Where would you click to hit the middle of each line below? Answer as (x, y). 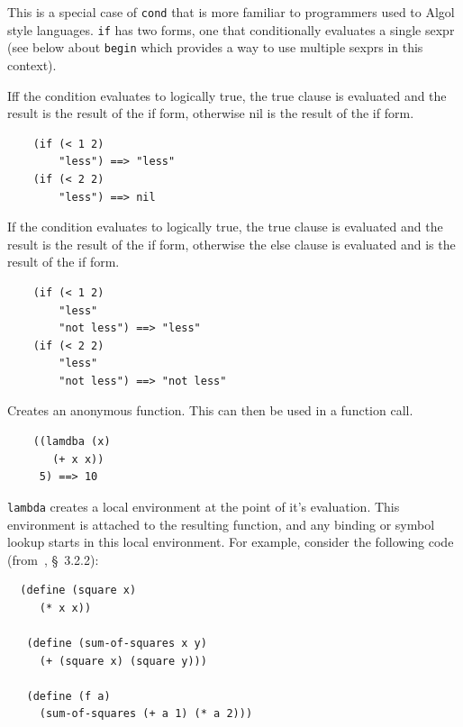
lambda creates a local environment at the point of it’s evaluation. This (204, 506)
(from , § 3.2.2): (53, 559)
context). (32, 64)
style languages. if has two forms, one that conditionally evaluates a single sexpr (231, 29)
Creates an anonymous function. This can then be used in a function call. (210, 410)
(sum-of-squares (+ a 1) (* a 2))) (146, 714)
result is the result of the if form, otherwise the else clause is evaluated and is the (231, 244)
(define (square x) (78, 591)
